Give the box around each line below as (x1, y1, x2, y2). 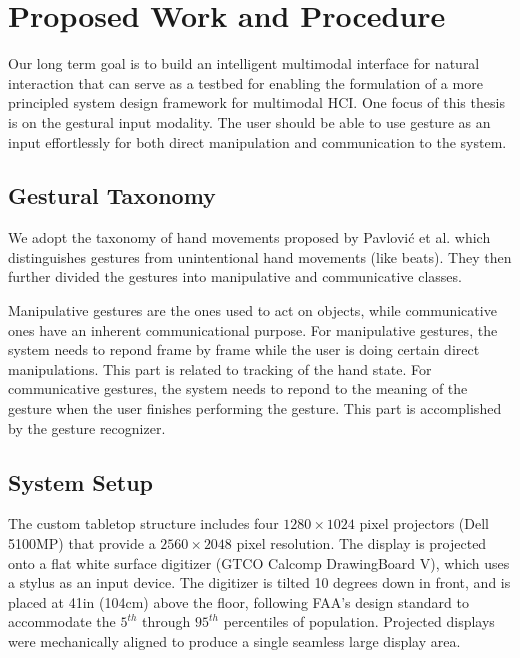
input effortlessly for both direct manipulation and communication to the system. (8, 131, 507, 152)
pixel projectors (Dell (359, 513, 489, 534)
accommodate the (8, 611, 116, 632)
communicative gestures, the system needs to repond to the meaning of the (8, 378, 468, 399)
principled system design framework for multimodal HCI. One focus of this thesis (8, 92, 505, 113)
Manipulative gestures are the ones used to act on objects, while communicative (8, 300, 497, 321)
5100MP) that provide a (8, 533, 156, 554)
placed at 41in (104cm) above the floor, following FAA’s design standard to (8, 591, 469, 612)
